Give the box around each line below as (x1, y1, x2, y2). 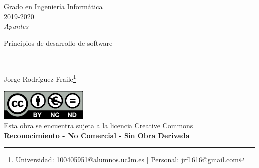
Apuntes (4, 21, 29, 31)
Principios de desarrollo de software (4, 37, 113, 48)
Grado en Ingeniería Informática (4, 1, 103, 11)
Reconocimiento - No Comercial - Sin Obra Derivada (4, 130, 190, 140)
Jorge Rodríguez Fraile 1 (4, 72, 76, 84)
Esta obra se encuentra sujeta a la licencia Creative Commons (4, 120, 193, 131)
